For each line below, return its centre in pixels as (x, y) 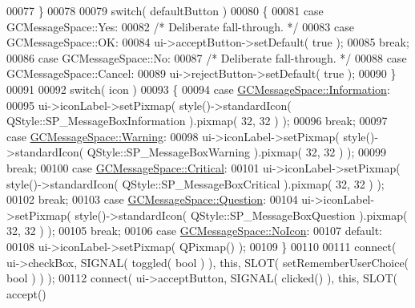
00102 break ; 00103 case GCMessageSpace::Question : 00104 (152, 199)
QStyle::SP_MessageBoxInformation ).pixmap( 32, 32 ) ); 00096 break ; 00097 (197, 121)
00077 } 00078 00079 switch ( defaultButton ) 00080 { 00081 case (165, 10)
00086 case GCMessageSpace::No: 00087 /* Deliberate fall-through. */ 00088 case (207, 57)
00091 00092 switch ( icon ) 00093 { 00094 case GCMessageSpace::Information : (198, 89)
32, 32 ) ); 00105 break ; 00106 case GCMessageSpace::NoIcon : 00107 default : (195, 231)
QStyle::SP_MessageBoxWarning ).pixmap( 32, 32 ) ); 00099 (237, 152)
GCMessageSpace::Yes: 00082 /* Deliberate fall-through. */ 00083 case (180, 26)
